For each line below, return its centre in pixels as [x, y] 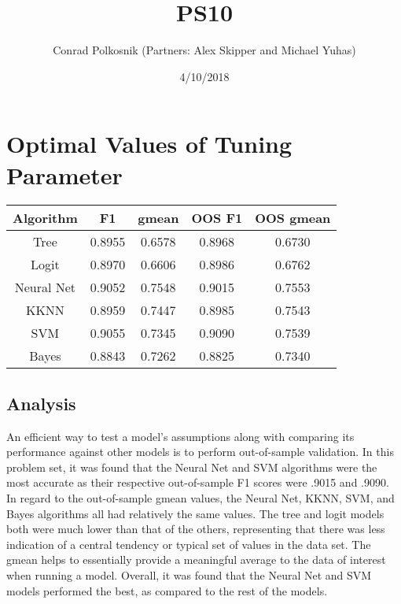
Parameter [64, 174]
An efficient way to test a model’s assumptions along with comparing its [180, 436]
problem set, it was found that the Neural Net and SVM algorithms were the [192, 467]
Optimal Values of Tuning [149, 144]
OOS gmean [293, 218]
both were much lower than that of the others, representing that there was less [196, 529]
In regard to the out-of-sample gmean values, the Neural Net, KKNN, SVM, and [200, 498]
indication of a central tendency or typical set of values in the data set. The [189, 544]
